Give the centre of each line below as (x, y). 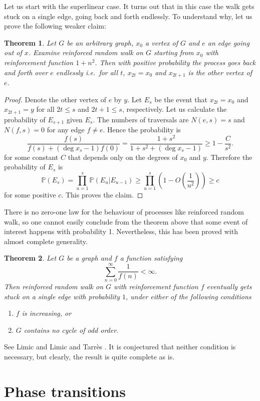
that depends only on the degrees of (123, 157)
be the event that (181, 99)
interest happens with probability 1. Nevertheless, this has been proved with (121, 231)
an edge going (228, 42)
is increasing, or (47, 313)
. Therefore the (229, 157)
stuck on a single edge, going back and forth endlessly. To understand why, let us (128, 16)
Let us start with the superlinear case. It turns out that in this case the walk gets (129, 6)
